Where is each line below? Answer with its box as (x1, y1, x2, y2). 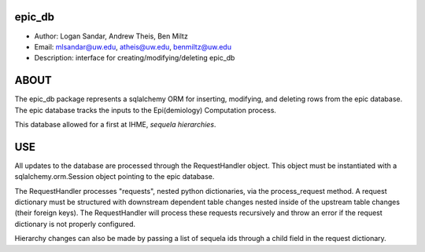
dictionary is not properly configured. (14, 219, 136, 228)
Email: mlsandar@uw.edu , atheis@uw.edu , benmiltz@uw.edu (34, 42, 232, 51)
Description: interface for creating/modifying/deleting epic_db (34, 53, 235, 63)
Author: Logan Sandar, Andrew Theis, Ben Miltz (34, 31, 188, 41)
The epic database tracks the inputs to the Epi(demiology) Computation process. (14, 105, 277, 115)
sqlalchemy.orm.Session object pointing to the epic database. (14, 172, 215, 181)
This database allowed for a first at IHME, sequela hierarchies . (14, 119, 216, 129)
